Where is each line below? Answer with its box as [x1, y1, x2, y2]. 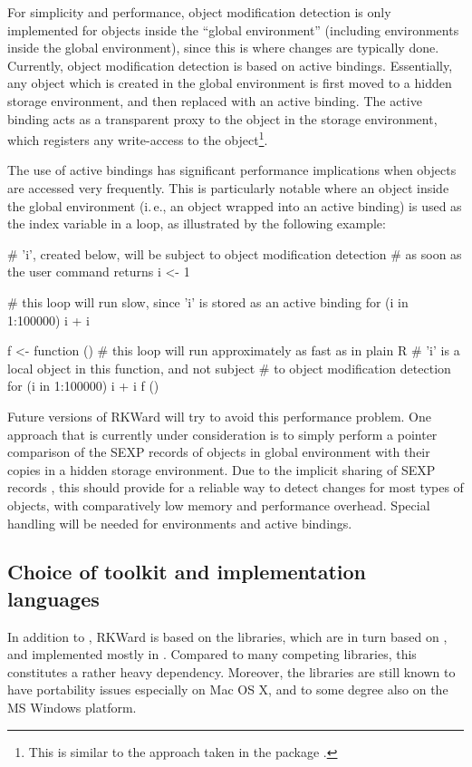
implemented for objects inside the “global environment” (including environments [7, 20, 459, 39]
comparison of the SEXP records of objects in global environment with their [7, 442, 430, 461]
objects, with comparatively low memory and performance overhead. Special [7, 495, 430, 514]
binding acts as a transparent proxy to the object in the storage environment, [7, 109, 438, 128]
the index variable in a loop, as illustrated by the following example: [7, 214, 386, 233]
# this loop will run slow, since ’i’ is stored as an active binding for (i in [7, 292, 409, 311]
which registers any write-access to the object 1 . [7, 128, 268, 149]
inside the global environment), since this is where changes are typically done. [7, 38, 439, 57]
